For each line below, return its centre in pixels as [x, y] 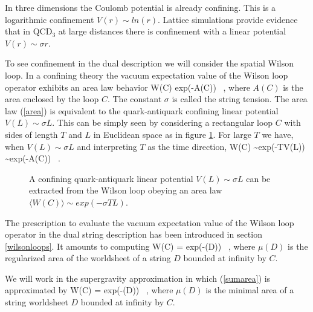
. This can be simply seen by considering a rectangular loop [163, 122]
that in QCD [29, 31]
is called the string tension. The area [240, 99]
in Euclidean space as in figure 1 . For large [172, 134]
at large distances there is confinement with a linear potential [172, 31]
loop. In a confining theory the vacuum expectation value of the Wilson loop [147, 75]
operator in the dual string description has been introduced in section [134, 234]
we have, [278, 134]
